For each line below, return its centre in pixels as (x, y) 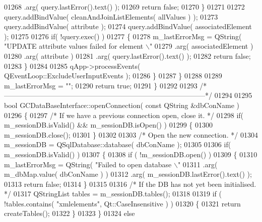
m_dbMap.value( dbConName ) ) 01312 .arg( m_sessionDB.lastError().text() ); (128, 174)
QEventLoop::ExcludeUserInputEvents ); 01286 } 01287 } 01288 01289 (113, 76)
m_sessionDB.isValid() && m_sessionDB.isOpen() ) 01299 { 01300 (108, 125)
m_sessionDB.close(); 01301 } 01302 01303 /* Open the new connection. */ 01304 (131, 134)
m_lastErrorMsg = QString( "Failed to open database (88, 164)
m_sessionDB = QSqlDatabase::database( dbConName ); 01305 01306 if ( (118, 144)
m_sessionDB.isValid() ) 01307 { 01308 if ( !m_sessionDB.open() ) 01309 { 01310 (131, 154)
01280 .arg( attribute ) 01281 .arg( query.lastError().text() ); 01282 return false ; (127, 55)
